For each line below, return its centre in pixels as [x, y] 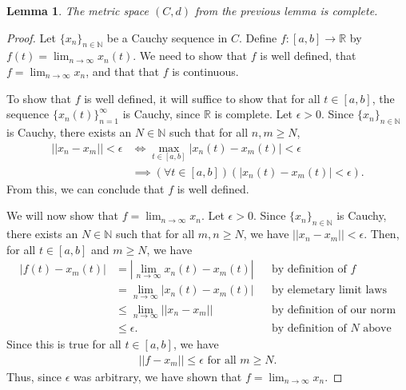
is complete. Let [253, 114]
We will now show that [63, 215]
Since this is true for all [64, 343]
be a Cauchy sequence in [167, 37]
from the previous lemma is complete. [287, 10]
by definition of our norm [334, 310]
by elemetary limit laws [329, 291]
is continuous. [205, 71]
